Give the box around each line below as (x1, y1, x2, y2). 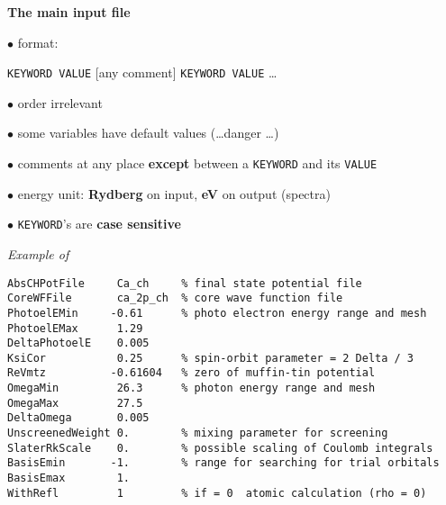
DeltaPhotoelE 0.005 (7, 337, 150, 350)
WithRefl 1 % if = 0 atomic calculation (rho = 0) (7, 486, 427, 500)
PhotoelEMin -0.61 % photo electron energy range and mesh (7, 306, 427, 320)
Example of (7, 244, 69, 263)
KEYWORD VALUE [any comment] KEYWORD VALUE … (7, 63, 278, 82)
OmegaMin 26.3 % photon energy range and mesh (7, 382, 376, 395)
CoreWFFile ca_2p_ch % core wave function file (7, 292, 343, 305)
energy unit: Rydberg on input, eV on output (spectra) (17, 184, 331, 203)
